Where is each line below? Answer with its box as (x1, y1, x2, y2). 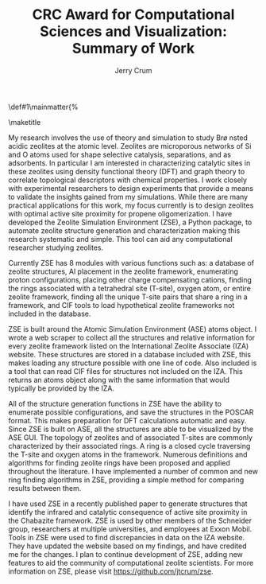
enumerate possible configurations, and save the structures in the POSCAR (8, 407, 254, 417)
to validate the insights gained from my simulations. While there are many (8, 192, 249, 201)
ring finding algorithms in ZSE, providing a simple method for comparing (8, 475, 245, 485)
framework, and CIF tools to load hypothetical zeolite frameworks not (8, 300, 235, 310)
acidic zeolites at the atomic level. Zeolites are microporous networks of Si (8, 141, 252, 150)
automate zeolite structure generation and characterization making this (8, 225, 241, 236)
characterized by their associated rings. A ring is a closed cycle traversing (8, 441, 251, 450)
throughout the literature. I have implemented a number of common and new (8, 466, 258, 476)
